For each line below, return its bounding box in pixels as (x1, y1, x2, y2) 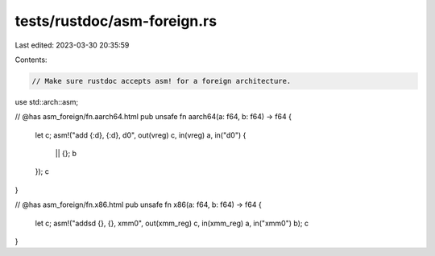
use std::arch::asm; (14, 97, 79, 106)
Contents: (14, 55, 48, 64)
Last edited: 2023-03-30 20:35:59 (14, 40, 130, 50)
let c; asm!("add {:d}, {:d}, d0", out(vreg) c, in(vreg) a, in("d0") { (35, 130, 246, 140)
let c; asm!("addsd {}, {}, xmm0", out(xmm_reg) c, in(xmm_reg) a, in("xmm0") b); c (35, 218, 309, 228)
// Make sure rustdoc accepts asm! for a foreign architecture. (31, 76, 292, 85)
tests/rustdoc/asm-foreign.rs (14, 12, 217, 30)
